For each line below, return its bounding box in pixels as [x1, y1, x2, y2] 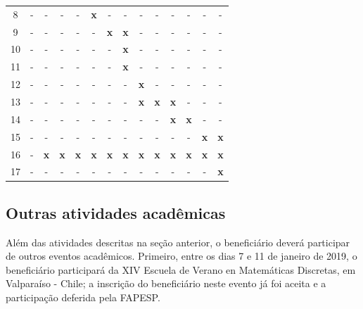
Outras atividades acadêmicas [6, 201, 226, 223]
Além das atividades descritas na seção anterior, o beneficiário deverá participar [6, 234, 350, 249]
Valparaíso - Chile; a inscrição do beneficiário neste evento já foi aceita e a [6, 276, 326, 291]
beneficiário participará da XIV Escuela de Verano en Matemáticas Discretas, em [6, 262, 356, 277]
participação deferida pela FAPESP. [6, 290, 160, 305]
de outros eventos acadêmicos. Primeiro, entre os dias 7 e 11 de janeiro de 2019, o [6, 248, 357, 263]
